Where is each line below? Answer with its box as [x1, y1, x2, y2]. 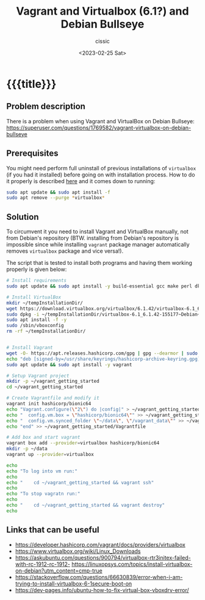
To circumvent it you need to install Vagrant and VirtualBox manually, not [6, 228, 189, 236]
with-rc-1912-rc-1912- [15, 560, 70, 568]
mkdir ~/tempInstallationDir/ [6, 300, 84, 306]
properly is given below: [6, 266, 67, 273]
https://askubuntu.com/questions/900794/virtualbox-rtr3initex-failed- [15, 554, 191, 561]
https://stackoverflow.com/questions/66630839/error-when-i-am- [15, 573, 183, 580]
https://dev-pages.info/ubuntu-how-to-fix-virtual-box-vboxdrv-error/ [15, 586, 189, 593]
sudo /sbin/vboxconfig [6, 322, 64, 329]
